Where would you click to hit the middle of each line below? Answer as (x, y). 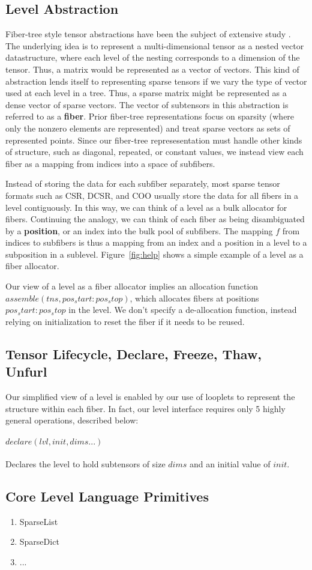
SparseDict (39, 541)
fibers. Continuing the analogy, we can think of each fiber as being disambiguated (155, 219)
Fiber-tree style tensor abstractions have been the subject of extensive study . (148, 34)
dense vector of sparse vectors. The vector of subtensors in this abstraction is (147, 104)
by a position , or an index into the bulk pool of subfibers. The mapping (139, 230)
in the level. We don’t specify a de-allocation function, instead (183, 310)
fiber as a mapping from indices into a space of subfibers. (110, 163)
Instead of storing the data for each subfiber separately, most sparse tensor (143, 183)
